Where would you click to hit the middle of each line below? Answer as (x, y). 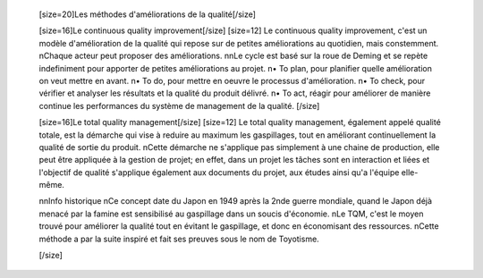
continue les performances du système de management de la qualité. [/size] (179, 105)
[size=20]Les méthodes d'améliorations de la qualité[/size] (148, 14)
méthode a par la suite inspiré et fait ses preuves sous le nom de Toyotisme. (179, 239)
